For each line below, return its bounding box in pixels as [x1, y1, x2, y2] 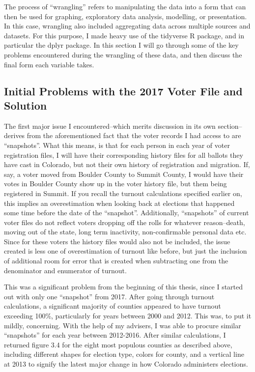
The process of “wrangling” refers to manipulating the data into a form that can [4, 1, 246, 11]
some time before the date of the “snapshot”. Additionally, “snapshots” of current [4, 207, 249, 218]
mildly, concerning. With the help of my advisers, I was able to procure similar [4, 320, 241, 330]
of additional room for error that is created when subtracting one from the [4, 256, 228, 266]
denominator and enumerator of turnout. [4, 265, 127, 275]
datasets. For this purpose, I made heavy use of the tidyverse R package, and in [4, 30, 245, 40]
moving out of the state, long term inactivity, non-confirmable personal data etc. [4, 227, 247, 237]
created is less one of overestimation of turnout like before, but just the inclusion [4, 246, 247, 256]
